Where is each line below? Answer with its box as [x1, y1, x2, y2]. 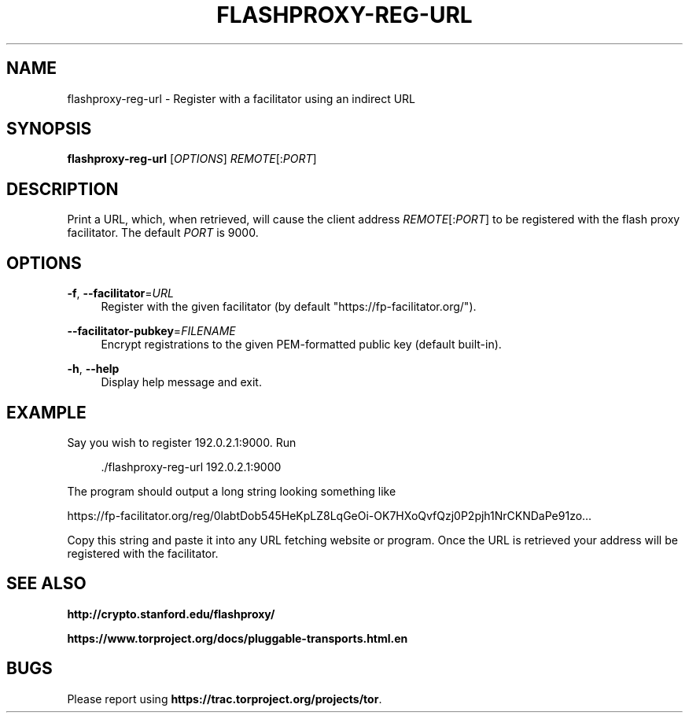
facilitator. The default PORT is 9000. [67, 226, 259, 240]
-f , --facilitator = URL [67, 286, 174, 301]
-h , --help [67, 362, 120, 376]
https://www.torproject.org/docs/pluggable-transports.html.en [67, 631, 408, 645]
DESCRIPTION [6, 179, 119, 199]
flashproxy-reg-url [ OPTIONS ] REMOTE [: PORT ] [67, 152, 317, 166]
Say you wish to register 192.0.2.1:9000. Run [67, 435, 297, 449]
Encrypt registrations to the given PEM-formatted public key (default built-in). [101, 337, 502, 352]
